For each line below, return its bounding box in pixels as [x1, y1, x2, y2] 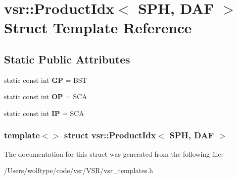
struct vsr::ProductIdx [64, 129, 156, 141]
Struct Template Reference [4, 17, 192, 38]
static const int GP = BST [4, 74, 87, 85]
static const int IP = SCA [4, 108, 84, 118]
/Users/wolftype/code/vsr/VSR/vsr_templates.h [4, 165, 153, 176]
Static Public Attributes [4, 51, 130, 66]
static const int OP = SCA [4, 91, 87, 102]
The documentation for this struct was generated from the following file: [4, 148, 223, 159]
